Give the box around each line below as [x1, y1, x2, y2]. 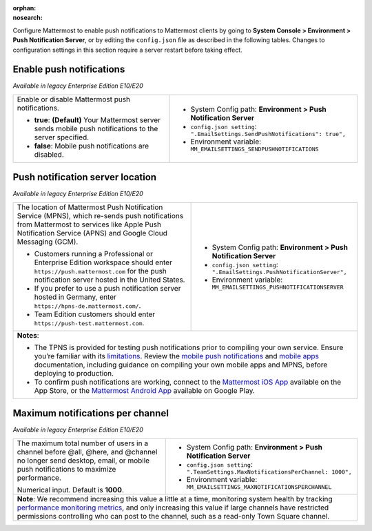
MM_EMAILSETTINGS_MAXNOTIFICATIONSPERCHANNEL [186, 483, 332, 490]
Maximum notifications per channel [12, 407, 169, 419]
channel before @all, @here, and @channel [17, 447, 158, 456]
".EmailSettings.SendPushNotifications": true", [190, 130, 346, 137]
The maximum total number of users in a [17, 438, 148, 448]
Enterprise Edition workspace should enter [34, 258, 172, 267]
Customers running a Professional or [34, 249, 153, 258]
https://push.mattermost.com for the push [34, 266, 167, 276]
